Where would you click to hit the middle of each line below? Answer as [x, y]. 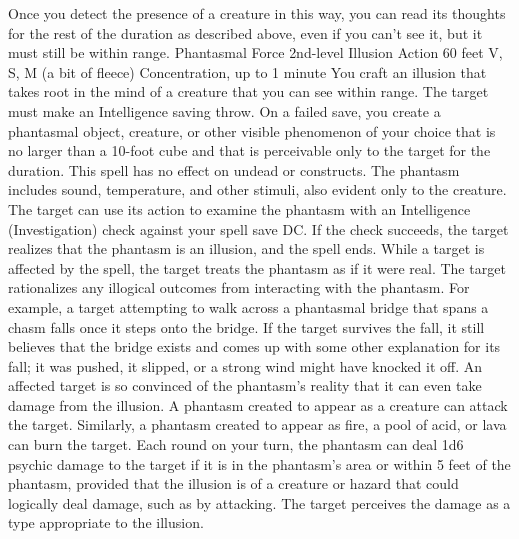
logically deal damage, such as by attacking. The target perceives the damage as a [259, 502]
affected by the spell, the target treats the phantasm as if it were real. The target [257, 267]
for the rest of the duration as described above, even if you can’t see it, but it [245, 32]
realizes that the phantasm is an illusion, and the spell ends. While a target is [246, 248]
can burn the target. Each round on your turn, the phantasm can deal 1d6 [236, 444]
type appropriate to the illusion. [106, 522]
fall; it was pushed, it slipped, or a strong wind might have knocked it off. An [245, 365]
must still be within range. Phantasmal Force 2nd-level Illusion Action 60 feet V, [255, 52]
